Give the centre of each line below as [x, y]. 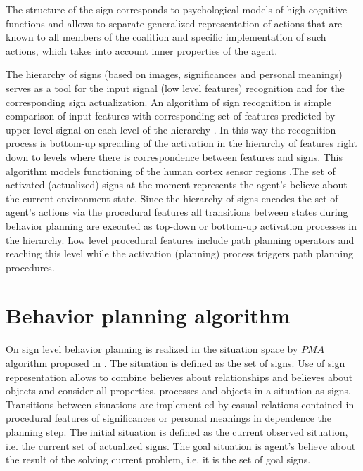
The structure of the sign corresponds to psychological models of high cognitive [177, 9]
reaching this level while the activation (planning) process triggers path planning [180, 253]
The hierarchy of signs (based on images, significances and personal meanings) [174, 74]
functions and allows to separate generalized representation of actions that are [174, 23]
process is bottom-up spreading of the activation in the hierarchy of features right [181, 143]
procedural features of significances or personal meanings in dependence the [168, 418]
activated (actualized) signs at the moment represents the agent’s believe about [177, 185]
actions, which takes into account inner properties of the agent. [142, 50]
